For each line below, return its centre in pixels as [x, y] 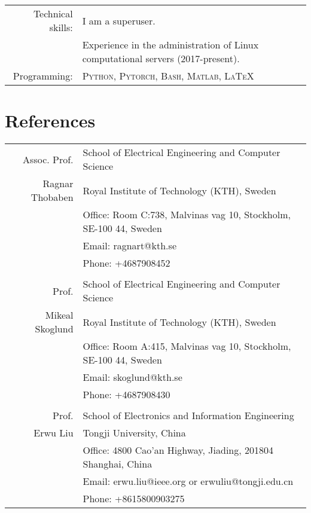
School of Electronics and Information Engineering [188, 416]
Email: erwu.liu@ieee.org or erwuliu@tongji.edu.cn [188, 481]
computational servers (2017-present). [161, 58]
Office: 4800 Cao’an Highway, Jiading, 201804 [178, 450]
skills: [61, 27]
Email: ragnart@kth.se [129, 246]
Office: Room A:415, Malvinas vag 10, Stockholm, [187, 346]
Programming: [43, 76]
